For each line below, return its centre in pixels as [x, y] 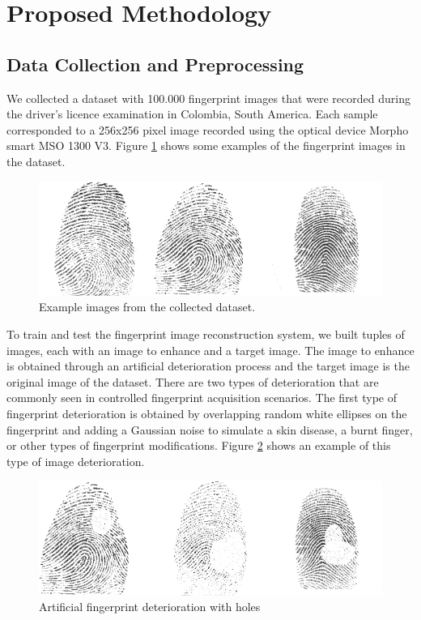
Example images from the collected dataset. [147, 307]
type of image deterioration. [76, 461]
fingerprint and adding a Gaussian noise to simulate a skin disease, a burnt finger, [210, 429]
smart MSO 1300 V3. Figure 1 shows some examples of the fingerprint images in [206, 145]
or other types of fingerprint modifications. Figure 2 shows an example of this [199, 445]
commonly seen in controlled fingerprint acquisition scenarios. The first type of [202, 398]
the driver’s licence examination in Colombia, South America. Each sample [192, 114]
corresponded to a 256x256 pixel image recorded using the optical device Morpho [208, 129]
